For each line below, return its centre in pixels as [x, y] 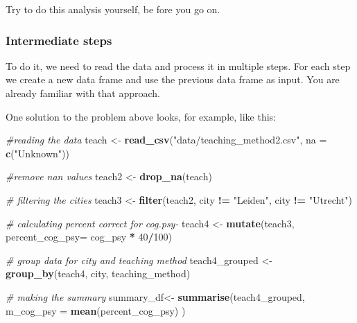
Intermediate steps [59, 40]
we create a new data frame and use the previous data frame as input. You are [173, 79]
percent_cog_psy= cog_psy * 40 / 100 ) [89, 237]
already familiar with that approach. [83, 93]
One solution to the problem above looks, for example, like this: [141, 116]
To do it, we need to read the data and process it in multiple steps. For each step [178, 66]
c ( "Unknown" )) [37, 153]
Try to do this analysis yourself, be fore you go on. [113, 9]
